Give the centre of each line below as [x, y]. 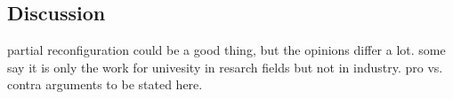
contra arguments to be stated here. [105, 84]
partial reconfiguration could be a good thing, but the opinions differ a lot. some [226, 50]
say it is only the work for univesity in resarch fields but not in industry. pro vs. [225, 67]
